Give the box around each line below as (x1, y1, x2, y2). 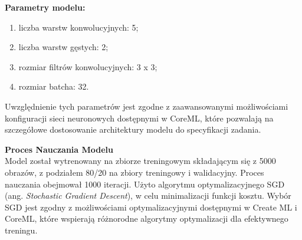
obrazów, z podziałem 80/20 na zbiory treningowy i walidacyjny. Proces (5, 166, 264, 178)
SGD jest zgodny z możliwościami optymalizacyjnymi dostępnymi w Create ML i (5, 200, 297, 213)
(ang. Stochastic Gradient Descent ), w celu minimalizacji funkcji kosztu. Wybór (5, 189, 291, 202)
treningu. (5, 223, 38, 236)
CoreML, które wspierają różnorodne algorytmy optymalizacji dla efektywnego (5, 212, 288, 225)
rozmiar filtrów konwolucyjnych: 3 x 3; (18, 60, 157, 73)
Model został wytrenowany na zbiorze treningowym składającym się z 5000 (5, 154, 276, 167)
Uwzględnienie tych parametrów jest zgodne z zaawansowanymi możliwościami (5, 100, 288, 112)
